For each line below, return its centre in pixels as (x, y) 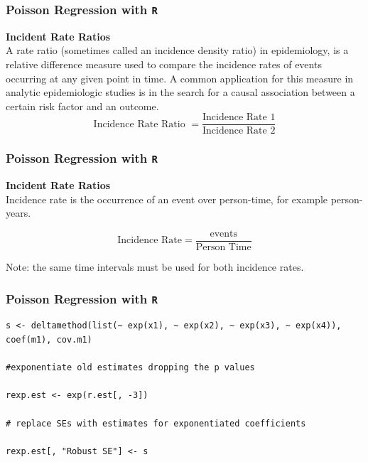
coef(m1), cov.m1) (49, 340)
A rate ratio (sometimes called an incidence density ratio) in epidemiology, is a (177, 50)
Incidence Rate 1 (239, 118)
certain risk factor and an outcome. (82, 106)
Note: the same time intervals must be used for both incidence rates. (155, 267)
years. (18, 213)
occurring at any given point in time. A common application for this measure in (180, 78)
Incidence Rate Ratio (139, 124)
